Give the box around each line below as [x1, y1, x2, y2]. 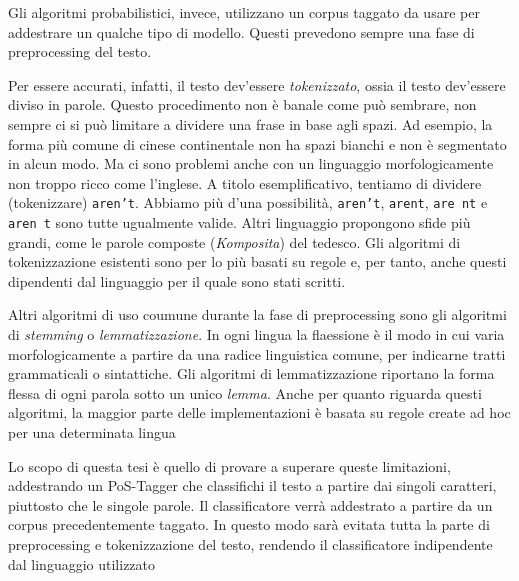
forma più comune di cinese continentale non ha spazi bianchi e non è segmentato [8, 133, 507, 154]
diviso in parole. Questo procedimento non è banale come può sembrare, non [8, 94, 477, 115]
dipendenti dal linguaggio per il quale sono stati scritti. [8, 270, 346, 291]
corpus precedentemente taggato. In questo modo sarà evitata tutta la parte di [8, 514, 490, 535]
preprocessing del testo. [8, 41, 152, 62]
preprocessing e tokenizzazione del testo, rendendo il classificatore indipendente [8, 533, 493, 554]
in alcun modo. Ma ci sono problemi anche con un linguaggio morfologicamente [8, 153, 494, 174]
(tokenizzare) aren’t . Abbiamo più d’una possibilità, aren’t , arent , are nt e [8, 192, 488, 213]
